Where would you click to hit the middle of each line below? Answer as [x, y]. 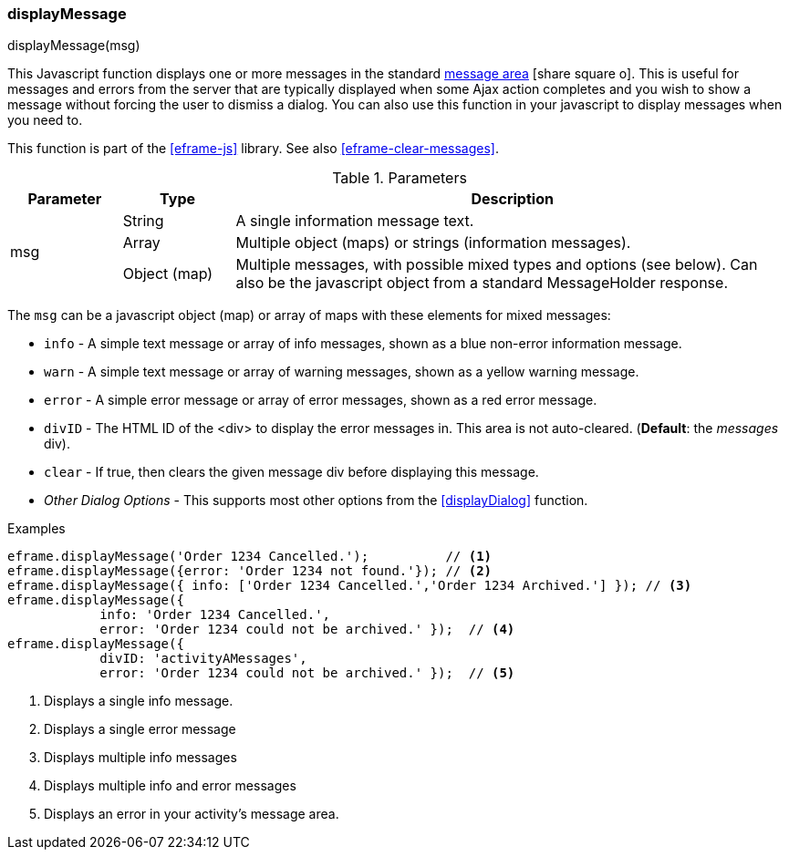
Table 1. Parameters [400, 178]
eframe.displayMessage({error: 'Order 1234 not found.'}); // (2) [250, 571]
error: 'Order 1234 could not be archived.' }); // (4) [307, 630]
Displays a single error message [140, 729]
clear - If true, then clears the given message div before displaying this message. [291, 472]
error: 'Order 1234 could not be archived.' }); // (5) [307, 673]
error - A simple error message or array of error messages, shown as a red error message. [321, 400]
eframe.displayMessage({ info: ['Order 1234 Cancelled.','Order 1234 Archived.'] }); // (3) [350, 586]
